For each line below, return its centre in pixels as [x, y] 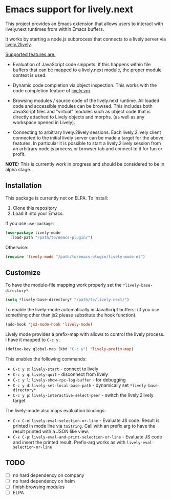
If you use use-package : [30, 223]
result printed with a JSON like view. [51, 431]
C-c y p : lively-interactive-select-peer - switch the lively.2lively [83, 395]
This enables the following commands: [46, 359]
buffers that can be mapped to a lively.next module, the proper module [87, 70]
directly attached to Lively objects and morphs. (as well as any [79, 117]
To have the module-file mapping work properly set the [63, 285]
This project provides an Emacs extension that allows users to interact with [84, 24]
